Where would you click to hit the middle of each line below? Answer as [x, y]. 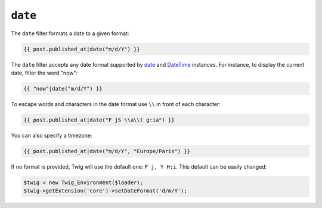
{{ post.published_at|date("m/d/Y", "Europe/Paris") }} [107, 151]
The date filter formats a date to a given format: [70, 33]
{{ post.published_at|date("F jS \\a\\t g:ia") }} [99, 120]
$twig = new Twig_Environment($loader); [83, 182]
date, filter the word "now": [44, 73]
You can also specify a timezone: [52, 135]
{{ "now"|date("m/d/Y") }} [63, 89]
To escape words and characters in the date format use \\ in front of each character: [116, 104]
